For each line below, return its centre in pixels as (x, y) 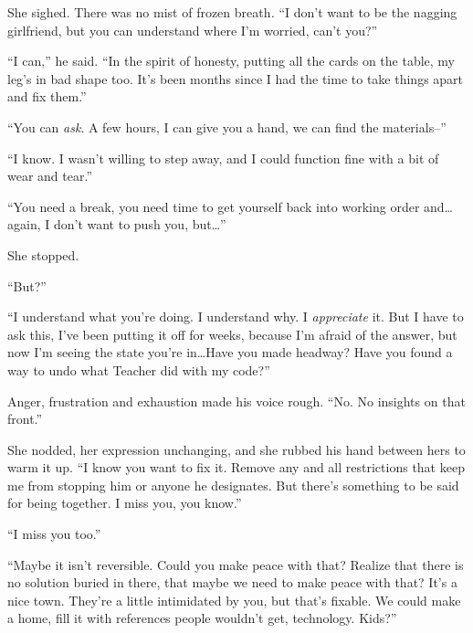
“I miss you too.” (54, 534)
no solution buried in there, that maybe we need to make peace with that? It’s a (232, 582)
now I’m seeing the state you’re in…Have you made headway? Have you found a (230, 352)
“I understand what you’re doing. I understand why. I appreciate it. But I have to (236, 316)
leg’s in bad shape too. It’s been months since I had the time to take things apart (236, 78)
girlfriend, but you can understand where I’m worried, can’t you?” (193, 30)
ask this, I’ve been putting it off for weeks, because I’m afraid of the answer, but (232, 334)
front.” (25, 419)
